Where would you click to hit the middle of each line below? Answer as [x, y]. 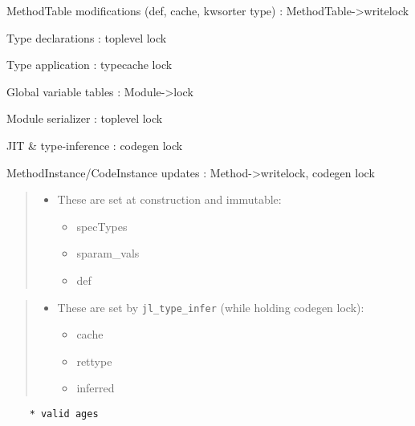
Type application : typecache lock [90, 65]
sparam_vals [108, 253]
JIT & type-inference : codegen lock [95, 145]
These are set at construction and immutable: [169, 199]
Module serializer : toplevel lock [85, 118]
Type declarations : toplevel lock [87, 37]
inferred [96, 388]
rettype [94, 361]
